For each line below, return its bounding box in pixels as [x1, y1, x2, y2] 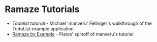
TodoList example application [12, 25, 74, 31]
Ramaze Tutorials [5, 4, 80, 15]
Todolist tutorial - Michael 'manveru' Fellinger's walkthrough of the [12, 20, 152, 26]
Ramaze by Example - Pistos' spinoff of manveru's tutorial [12, 31, 134, 37]
